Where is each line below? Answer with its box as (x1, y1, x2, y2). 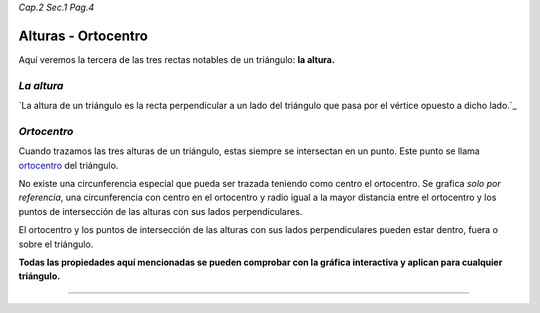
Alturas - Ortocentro (18, 27, 149, 44)
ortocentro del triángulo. (18, 159, 119, 171)
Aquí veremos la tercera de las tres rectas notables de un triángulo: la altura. (18, 53, 335, 65)
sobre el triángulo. (18, 238, 94, 250)
